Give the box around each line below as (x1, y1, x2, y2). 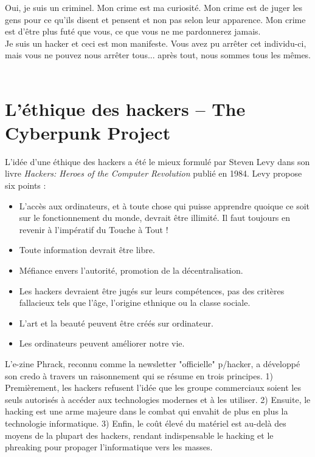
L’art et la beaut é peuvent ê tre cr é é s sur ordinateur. (19, 316, 213, 329)
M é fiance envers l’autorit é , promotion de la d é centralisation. (19, 264, 243, 277)
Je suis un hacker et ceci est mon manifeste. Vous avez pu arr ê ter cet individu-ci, (5, 36, 306, 49)
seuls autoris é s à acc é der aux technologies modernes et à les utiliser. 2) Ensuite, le (5, 393, 311, 405)
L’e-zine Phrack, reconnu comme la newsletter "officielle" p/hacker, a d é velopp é (5, 357, 300, 370)
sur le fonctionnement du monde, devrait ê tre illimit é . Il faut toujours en (19, 211, 291, 224)
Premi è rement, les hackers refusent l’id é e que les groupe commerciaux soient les (5, 381, 301, 394)
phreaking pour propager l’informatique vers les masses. (5, 441, 213, 453)
